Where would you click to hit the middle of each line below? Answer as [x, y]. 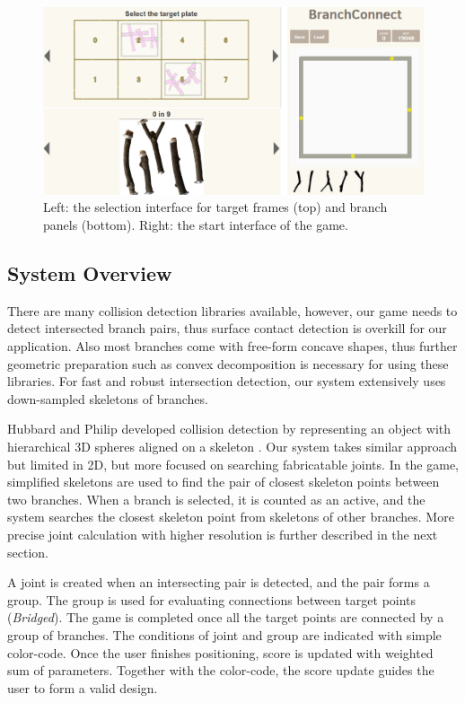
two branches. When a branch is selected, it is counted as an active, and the [216, 499]
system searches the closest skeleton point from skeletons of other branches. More [231, 517]
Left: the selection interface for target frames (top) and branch [215, 207]
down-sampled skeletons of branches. [108, 398]
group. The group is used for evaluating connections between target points [212, 599]
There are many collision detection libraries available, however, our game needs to [232, 310]
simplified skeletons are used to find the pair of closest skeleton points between [224, 482]
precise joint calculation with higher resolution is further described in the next [223, 534]
